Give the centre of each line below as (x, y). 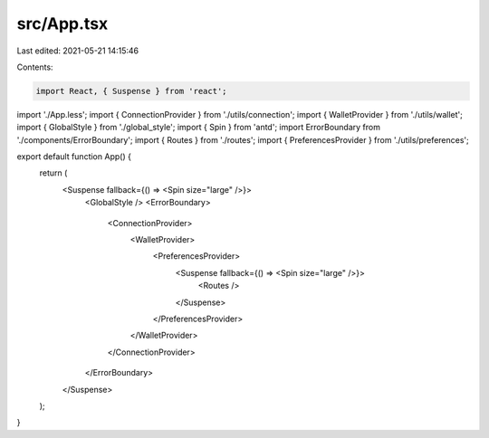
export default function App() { (74, 157)
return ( (53, 173)
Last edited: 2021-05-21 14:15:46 (78, 51)
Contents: (35, 67)
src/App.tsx (62, 24)
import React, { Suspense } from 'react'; (131, 91)
